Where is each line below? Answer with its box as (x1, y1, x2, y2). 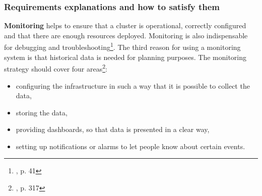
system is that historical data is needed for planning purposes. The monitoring (4, 51, 246, 62)
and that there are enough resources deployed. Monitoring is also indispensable (4, 30, 248, 40)
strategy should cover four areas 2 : (4, 62, 107, 74)
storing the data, (16, 107, 68, 117)
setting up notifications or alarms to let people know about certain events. (16, 141, 245, 151)
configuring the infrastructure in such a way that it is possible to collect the (16, 80, 250, 91)
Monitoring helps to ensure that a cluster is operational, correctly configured (4, 20, 246, 31)
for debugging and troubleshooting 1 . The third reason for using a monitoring (4, 40, 241, 52)
